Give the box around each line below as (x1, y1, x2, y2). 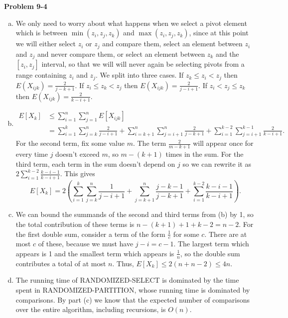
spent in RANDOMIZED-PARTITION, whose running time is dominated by (15, 285, 250, 295)
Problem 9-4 (4, 1, 47, 11)
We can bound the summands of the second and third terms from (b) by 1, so (15, 209, 254, 219)
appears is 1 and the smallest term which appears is (15, 248, 174, 258)
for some (173, 228, 199, 239)
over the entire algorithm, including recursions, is (15, 304, 166, 315)
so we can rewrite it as (182, 158, 251, 169)
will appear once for (193, 138, 254, 148)
